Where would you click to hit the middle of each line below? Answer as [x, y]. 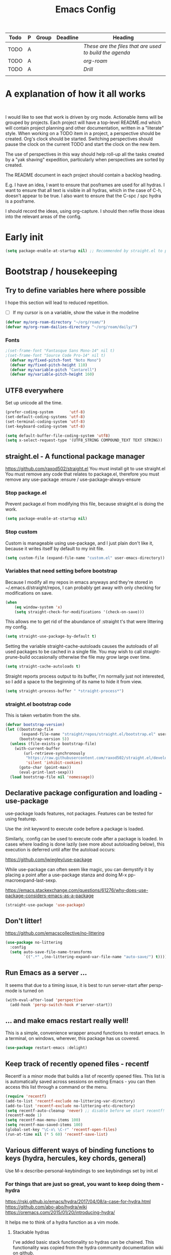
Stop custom [21, 532]
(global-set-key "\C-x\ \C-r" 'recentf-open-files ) [61, 1130]
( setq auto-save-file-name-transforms [51, 952]
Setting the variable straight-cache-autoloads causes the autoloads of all [82, 646]
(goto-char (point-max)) [45, 768]
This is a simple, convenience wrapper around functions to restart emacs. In [85, 1033]
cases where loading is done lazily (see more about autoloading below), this [85, 844]
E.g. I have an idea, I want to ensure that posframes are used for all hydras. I [85, 185]
